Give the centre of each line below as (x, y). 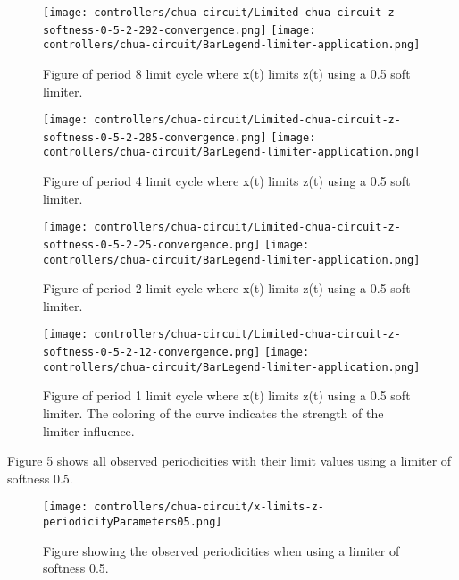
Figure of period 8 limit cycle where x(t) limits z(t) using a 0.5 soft (227, 73)
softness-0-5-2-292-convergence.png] (155, 30)
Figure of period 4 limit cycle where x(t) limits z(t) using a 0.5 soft (227, 181)
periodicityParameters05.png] (133, 522)
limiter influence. (89, 430)
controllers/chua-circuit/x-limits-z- (209, 507)
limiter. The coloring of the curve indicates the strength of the (213, 413)
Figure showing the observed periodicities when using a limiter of (221, 550)
